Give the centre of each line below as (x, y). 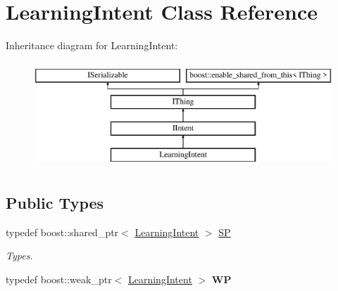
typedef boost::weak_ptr (59, 279)
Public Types (55, 202)
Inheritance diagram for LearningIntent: (92, 45)
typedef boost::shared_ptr (62, 232)
